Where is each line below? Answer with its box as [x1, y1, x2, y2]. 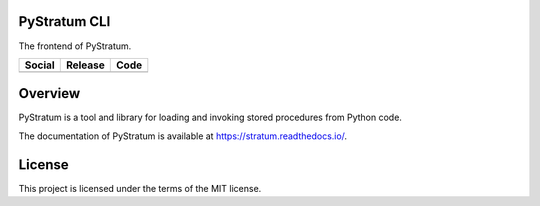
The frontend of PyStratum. [18, 40, 132, 52]
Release [65, 58, 105, 72]
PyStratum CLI [18, 13, 111, 30]
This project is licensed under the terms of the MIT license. [18, 182, 262, 194]
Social [24, 58, 55, 72]
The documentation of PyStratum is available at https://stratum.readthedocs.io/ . [18, 130, 348, 142]
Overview [18, 85, 81, 102]
